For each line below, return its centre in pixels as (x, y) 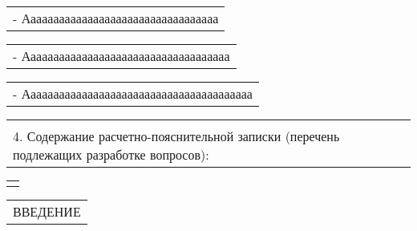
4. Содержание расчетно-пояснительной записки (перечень (176, 136)
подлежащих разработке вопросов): (111, 154)
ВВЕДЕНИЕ (47, 211)
